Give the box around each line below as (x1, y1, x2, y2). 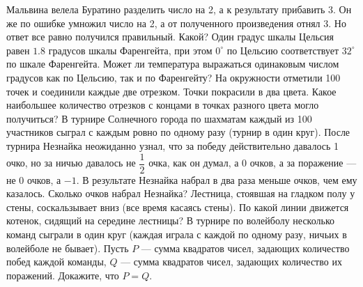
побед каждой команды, (6, 254, 107, 269)
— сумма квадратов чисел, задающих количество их (121, 254, 342, 269)
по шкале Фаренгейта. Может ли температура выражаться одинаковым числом (6, 56, 339, 71)
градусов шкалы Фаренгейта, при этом (48, 42, 213, 57)
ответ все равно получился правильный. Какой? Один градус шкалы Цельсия (6, 29, 334, 44)
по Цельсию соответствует (226, 42, 339, 57)
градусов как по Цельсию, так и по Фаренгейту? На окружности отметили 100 (6, 70, 341, 84)
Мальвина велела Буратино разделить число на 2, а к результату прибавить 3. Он (6, 2, 352, 16)
